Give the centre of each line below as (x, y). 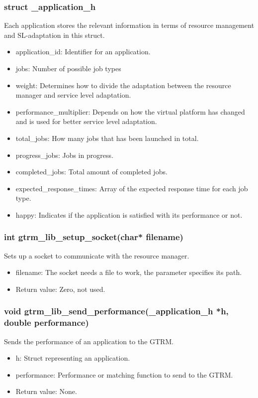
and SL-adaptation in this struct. (54, 35)
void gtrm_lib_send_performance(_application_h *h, (116, 311)
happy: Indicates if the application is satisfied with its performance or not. (129, 214)
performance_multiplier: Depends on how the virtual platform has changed (130, 111)
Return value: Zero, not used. (60, 289)
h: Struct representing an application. (73, 358)
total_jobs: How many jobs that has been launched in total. (107, 138)
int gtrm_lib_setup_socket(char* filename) (94, 237)
